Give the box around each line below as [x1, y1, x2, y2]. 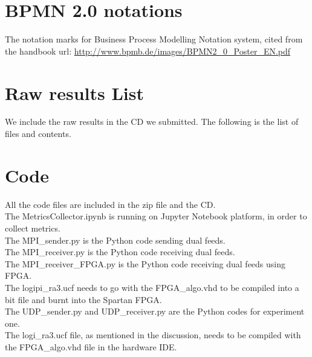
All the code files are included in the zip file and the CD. [5, 198, 216, 210]
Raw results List [5, 80, 144, 105]
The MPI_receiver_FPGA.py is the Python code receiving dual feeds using [5, 257, 286, 270]
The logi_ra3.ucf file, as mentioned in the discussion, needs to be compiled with [5, 329, 301, 341]
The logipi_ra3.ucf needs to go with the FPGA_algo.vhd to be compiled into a [5, 281, 299, 293]
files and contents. [5, 127, 71, 140]
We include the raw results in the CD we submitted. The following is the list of [5, 115, 299, 128]
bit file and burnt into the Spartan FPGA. [5, 293, 162, 305]
